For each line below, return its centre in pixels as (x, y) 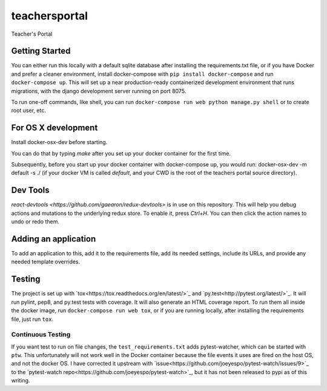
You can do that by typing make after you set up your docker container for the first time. (121, 153)
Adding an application (54, 239)
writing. (21, 381)
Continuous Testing (41, 335)
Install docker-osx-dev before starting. (59, 142)
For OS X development (54, 128)
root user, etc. (29, 110)
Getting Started (41, 51)
